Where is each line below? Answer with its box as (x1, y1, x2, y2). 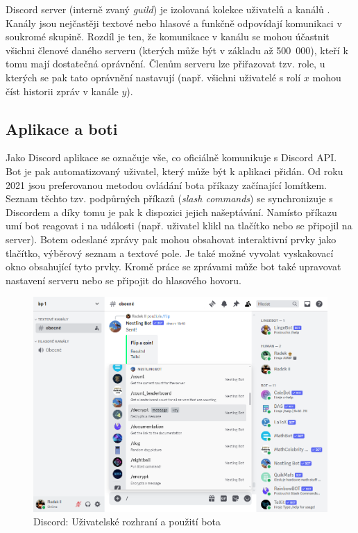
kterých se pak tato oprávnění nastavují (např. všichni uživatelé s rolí (6, 69, 301, 84)
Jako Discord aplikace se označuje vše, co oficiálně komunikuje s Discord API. (6, 150, 337, 165)
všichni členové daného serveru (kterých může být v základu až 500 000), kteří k (6, 42, 348, 57)
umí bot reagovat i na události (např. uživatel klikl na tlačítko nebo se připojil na (6, 218, 352, 233)
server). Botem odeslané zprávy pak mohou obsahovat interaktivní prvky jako (6, 231, 336, 246)
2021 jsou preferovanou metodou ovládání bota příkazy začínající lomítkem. (6, 177, 327, 192)
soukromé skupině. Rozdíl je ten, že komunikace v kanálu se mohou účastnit (6, 29, 330, 44)
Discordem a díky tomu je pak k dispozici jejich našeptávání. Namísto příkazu (6, 204, 337, 219)
